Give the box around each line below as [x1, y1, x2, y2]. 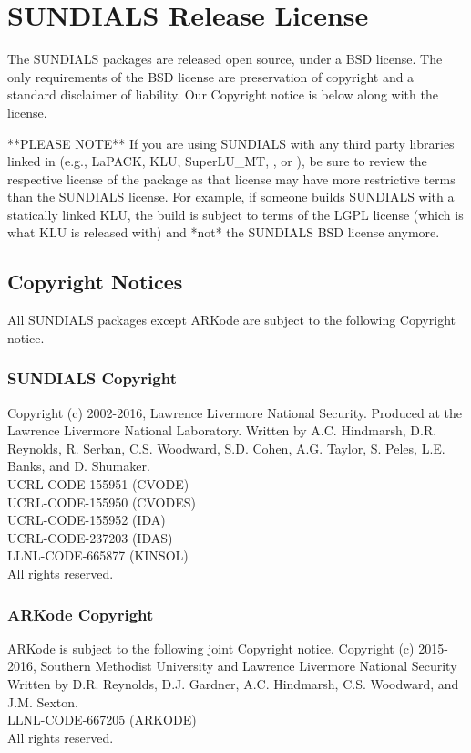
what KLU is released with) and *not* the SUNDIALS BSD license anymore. [7, 223, 440, 242]
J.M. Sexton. [7, 692, 78, 711]
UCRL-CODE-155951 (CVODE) [7, 475, 189, 494]
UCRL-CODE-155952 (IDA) [7, 510, 166, 529]
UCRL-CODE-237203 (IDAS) [7, 528, 173, 547]
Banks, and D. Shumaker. [7, 456, 150, 476]
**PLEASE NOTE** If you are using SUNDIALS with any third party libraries [7, 133, 455, 152]
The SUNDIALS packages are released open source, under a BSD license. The [7, 49, 443, 68]
